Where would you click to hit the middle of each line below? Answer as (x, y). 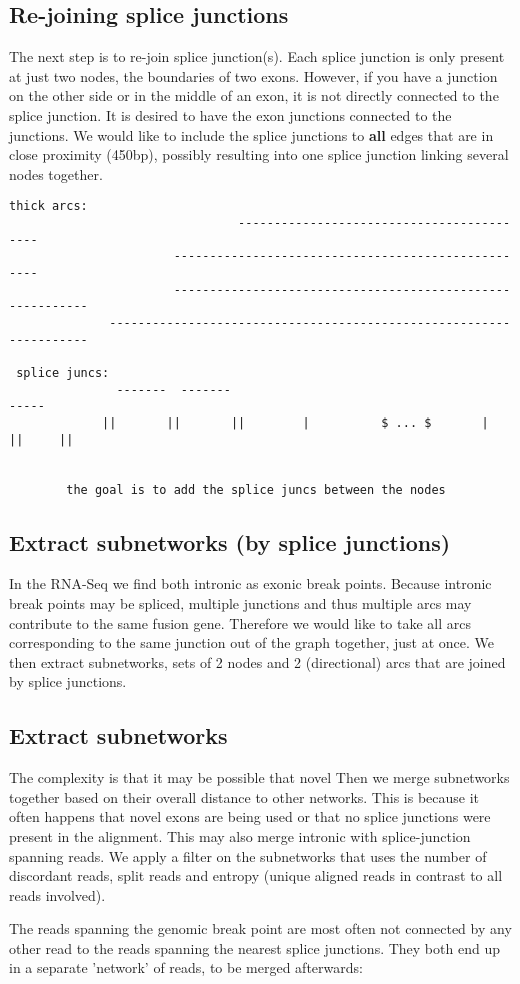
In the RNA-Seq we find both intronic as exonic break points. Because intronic (250, 583)
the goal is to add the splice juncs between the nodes (256, 489)
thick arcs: (48, 206)
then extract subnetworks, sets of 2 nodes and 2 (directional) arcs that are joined (257, 661)
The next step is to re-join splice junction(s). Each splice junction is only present (257, 56)
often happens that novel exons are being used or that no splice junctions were (250, 816)
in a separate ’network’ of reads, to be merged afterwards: (186, 967)
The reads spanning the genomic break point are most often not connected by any (260, 928)
